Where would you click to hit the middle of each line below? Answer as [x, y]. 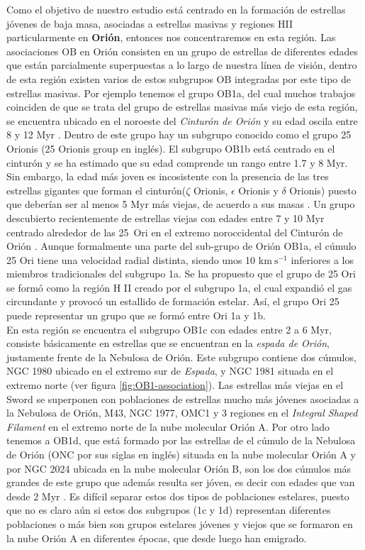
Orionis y [258, 190]
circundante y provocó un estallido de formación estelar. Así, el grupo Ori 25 [173, 301]
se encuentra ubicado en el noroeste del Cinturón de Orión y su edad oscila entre [182, 120]
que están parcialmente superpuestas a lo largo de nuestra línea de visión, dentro [182, 65]
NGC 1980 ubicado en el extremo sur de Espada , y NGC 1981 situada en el [170, 371]
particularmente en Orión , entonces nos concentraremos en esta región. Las [171, 37]
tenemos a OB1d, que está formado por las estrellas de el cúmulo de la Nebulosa [181, 440]
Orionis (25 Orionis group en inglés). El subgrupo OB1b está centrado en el [171, 148]
